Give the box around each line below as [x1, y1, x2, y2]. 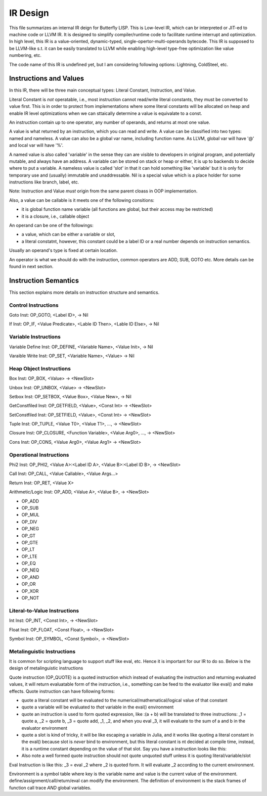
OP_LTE [21, 553, 38, 559]
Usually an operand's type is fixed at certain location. [9, 247, 118, 253]
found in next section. [9, 264, 54, 269]
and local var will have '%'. [9, 142, 64, 148]
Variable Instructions [9, 333, 61, 340]
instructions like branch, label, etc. [9, 179, 79, 185]
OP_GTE [21, 539, 38, 545]
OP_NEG [21, 526, 39, 532]
